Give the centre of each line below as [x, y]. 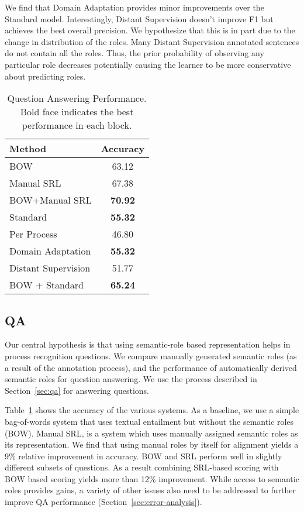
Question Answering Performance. [77, 98]
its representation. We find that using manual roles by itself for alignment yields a [152, 444]
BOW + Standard [46, 285]
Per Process [33, 234]
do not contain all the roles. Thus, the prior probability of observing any [134, 53]
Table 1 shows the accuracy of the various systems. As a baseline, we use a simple [152, 410]
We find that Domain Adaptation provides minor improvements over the [134, 7]
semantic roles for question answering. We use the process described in [131, 379]
